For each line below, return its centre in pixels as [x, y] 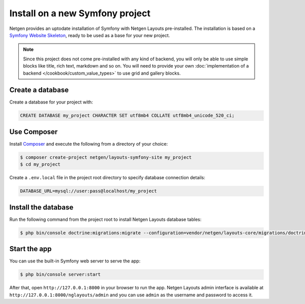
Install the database [41, 207]
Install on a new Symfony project [80, 13]
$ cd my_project [40, 164]
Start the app [30, 249]
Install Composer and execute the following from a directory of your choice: [88, 144]
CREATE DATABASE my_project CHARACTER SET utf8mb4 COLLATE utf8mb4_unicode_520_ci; [127, 116]
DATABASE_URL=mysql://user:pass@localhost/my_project [88, 191]
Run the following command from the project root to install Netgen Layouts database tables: [105, 219]
